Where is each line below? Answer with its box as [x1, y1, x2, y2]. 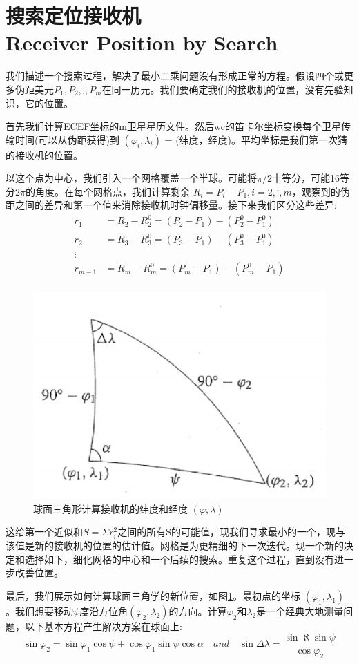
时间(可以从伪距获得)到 [14, 132, 119, 146]
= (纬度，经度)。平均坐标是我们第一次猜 [164, 132, 348, 146]
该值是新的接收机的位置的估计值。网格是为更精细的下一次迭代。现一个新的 [6, 538, 344, 553]
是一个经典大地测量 [256, 604, 344, 618]
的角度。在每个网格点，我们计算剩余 [25, 184, 190, 198]
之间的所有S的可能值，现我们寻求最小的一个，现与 [117, 524, 345, 539]
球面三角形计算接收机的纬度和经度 [33, 501, 188, 515]
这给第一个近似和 [6, 524, 83, 539]
